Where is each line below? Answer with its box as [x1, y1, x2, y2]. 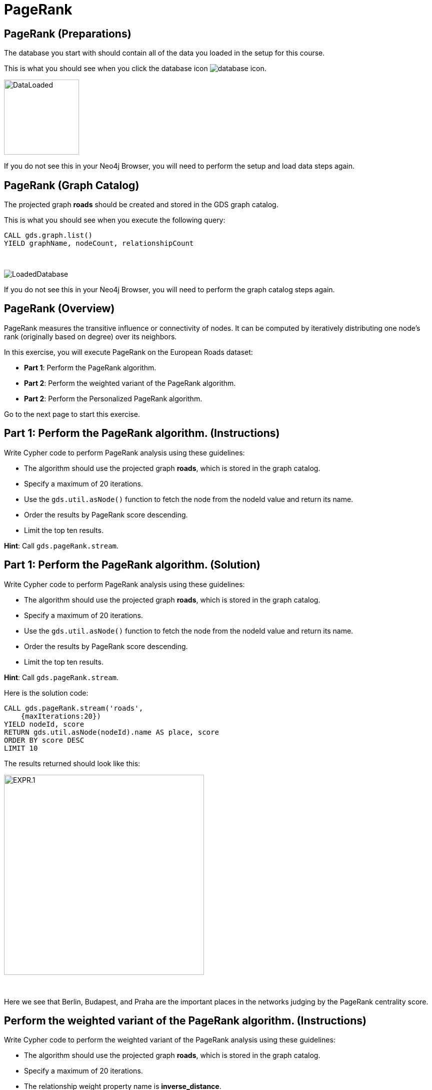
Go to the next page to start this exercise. [4, 409, 140, 418]
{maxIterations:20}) [20, 712, 101, 720]
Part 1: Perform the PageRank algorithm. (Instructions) [4, 427, 280, 440]
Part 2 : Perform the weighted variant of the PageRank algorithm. [24, 378, 236, 387]
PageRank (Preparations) [4, 27, 131, 40]
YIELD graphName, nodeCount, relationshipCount [4, 239, 194, 248]
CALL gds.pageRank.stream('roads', [4, 704, 143, 712]
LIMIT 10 [4, 744, 38, 752]
